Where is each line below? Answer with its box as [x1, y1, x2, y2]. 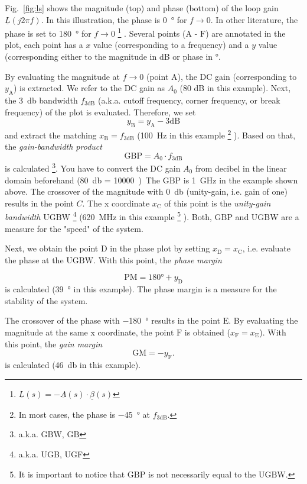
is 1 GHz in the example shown [183, 173, 298, 186]
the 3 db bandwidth [5, 94, 78, 107]
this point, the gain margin [5, 337, 103, 350]
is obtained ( [184, 325, 230, 338]
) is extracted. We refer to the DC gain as [14, 82, 165, 94]
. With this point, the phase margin [93, 253, 222, 266]
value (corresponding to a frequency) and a [93, 38, 249, 51]
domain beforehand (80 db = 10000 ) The [5, 173, 160, 186]
